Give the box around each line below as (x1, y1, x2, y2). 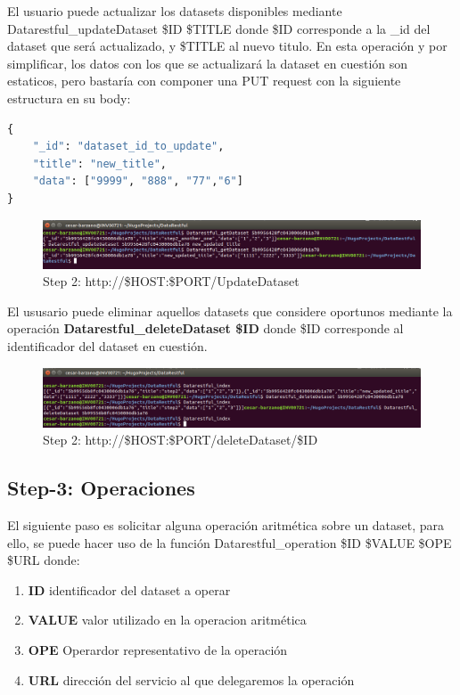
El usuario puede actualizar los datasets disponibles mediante (7, 2, 342, 20)
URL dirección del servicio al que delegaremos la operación (28, 670, 355, 689)
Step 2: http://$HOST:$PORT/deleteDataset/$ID (43, 430, 318, 449)
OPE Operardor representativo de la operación (28, 641, 288, 658)
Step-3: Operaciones (7, 474, 195, 502)
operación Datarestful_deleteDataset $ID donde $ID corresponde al (7, 319, 404, 338)
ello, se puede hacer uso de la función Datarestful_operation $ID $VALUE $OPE (7, 533, 452, 552)
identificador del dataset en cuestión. (7, 336, 208, 355)
